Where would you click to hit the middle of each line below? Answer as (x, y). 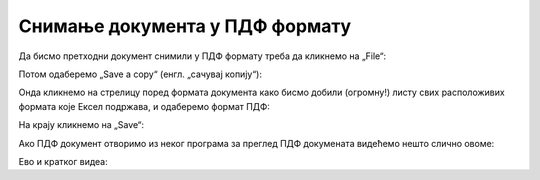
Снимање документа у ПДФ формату (185, 26)
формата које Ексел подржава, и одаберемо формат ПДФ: (144, 106)
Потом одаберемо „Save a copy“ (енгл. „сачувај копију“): (140, 74)
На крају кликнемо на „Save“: (81, 125)
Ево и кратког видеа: (63, 161)
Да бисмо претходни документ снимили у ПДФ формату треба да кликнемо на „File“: (202, 56)
